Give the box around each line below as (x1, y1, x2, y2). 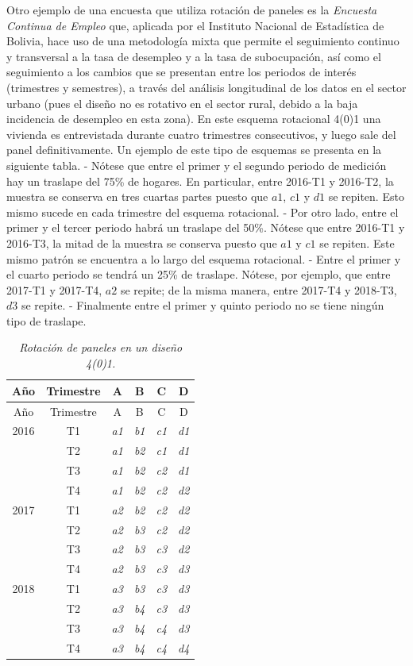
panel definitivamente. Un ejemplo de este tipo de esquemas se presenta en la (6, 141, 382, 158)
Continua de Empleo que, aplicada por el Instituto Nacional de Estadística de (6, 17, 384, 33)
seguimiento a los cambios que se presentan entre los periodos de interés (6, 64, 357, 80)
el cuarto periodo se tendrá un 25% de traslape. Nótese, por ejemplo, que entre (6, 266, 391, 283)
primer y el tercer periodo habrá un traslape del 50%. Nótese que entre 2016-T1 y (6, 219, 405, 236)
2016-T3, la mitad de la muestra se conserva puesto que (6, 234, 277, 251)
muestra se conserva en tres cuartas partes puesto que (6, 188, 268, 205)
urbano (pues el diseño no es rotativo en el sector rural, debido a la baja (6, 94, 358, 111)
